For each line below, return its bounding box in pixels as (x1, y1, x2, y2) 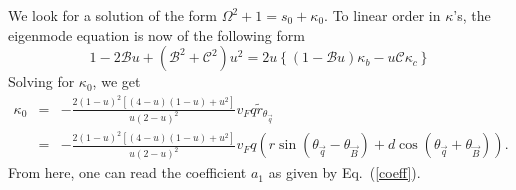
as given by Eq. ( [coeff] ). (268, 162, 421, 183)
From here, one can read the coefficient (8, 162, 247, 183)
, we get (92, 71, 141, 92)
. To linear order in (324, 5, 441, 25)
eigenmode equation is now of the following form (8, 24, 305, 45)
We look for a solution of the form (8, 5, 218, 25)
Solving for (8, 71, 75, 92)
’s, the (453, 5, 491, 25)
